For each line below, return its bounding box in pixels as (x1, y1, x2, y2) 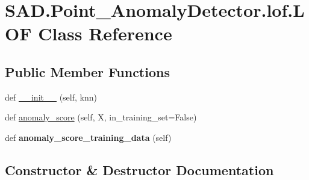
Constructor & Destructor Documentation (5, 160, 274, 179)
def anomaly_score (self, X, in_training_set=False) (5, 111, 197, 123)
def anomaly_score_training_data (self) (5, 131, 172, 143)
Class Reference (38, 21, 172, 46)
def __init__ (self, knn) (5, 90, 97, 103)
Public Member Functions (5, 62, 170, 81)
